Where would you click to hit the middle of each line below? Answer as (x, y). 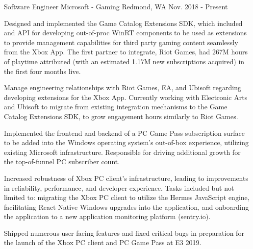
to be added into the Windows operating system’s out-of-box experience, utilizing (126, 142)
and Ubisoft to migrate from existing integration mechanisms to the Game (116, 107)
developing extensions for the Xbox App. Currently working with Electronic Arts (126, 97)
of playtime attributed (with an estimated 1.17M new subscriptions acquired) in (124, 61)
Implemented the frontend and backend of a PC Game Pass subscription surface (124, 133)
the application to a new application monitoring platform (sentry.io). (107, 216)
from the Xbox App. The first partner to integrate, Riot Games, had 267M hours (126, 52)
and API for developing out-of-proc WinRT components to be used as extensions (126, 33)
